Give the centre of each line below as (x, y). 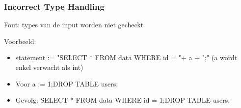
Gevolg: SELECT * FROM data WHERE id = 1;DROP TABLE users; (123, 100)
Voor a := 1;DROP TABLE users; (67, 83)
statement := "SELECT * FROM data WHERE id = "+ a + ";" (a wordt (126, 57)
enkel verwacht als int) (49, 67)
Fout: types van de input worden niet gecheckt (74, 25)
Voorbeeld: (20, 41)
